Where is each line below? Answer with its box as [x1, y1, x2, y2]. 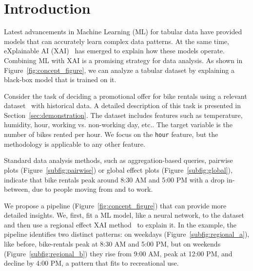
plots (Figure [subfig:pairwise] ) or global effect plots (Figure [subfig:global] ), [4, 164, 233, 175]
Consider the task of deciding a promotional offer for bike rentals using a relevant [4, 90, 247, 101]
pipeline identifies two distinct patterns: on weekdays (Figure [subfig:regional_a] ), [4, 229, 250, 239]
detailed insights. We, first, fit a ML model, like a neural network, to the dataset [4, 210, 244, 220]
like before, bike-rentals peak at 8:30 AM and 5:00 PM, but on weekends [4, 239, 221, 249]
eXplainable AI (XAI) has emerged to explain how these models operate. [4, 45, 225, 56]
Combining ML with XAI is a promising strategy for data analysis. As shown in [4, 55, 243, 65]
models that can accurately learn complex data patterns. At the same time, [4, 36, 229, 46]
